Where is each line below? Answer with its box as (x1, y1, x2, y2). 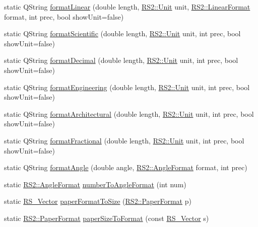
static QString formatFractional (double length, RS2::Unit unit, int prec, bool (4, 135, 244, 145)
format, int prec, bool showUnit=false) (4, 11, 124, 22)
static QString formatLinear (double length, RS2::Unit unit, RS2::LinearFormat (4, 2, 250, 12)
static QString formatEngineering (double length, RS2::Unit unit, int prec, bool (4, 82, 250, 92)
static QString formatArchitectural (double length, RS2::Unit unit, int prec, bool (4, 108, 254, 119)
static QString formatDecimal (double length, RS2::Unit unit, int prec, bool (4, 55, 238, 65)
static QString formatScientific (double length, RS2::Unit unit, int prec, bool (4, 28, 241, 39)
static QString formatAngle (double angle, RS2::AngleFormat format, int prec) (4, 162, 247, 173)
